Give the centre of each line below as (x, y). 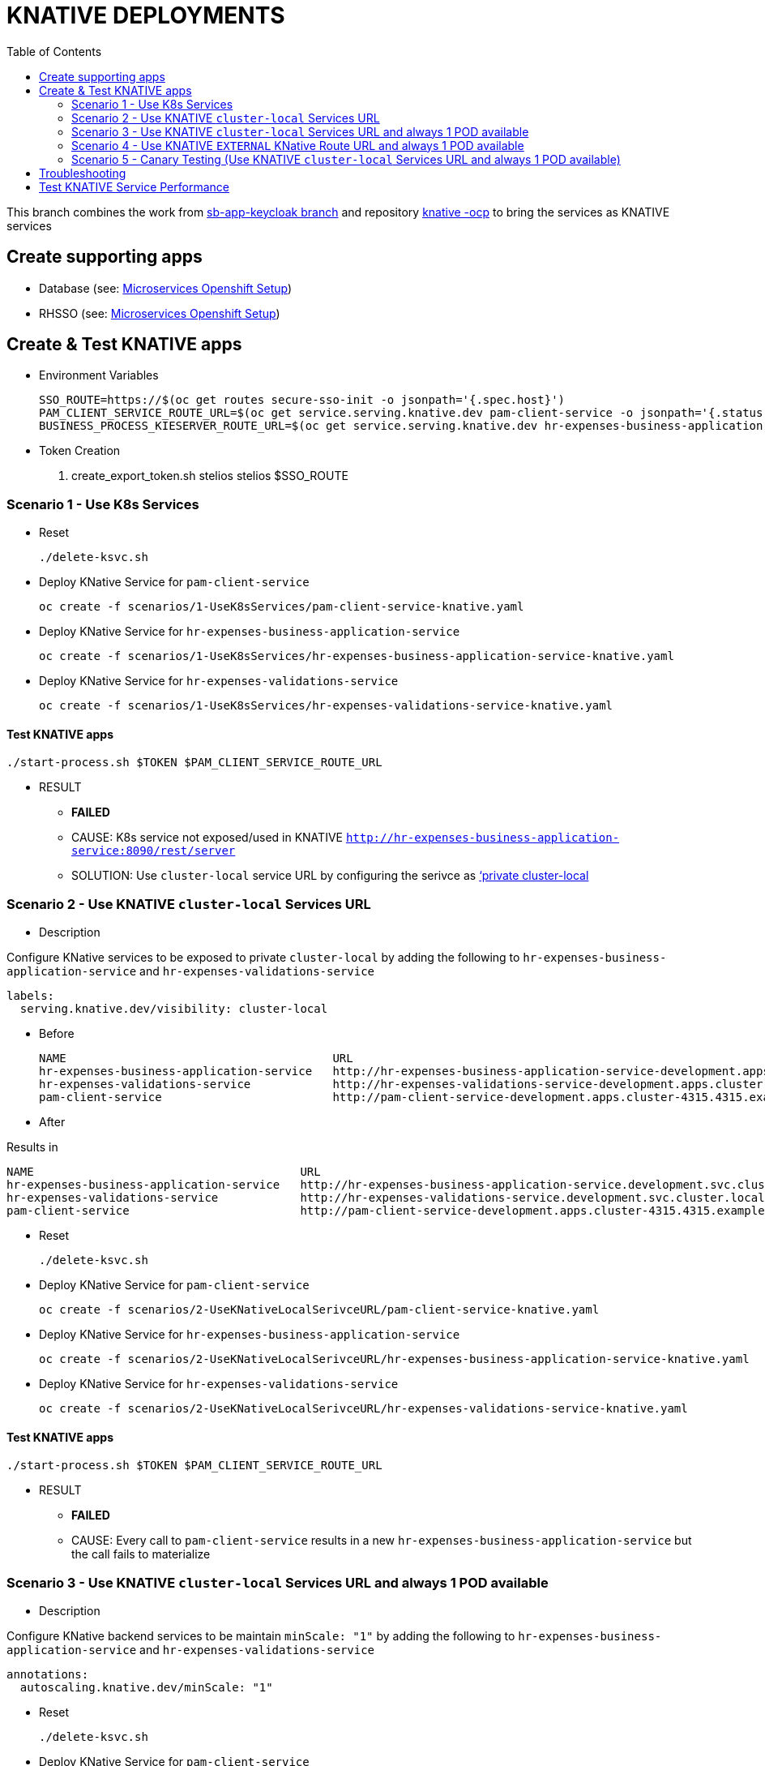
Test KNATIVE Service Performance (134, 186)
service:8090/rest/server (154, 851)
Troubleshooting (83, 173)
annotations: (48, 1675)
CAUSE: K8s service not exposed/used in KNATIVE (207, 838)
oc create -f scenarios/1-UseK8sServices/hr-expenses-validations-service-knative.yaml (326, 706)
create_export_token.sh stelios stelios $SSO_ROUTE (210, 476)
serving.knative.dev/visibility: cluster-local (174, 1009)
